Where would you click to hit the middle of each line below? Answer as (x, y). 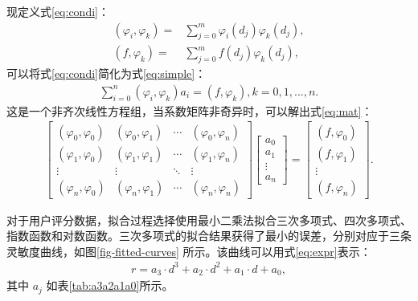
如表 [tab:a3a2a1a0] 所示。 (110, 285)
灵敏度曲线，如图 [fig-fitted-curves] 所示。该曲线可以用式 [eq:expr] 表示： (189, 251)
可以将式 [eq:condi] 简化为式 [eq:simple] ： (107, 73)
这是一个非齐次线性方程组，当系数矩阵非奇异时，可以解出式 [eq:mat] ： (190, 110)
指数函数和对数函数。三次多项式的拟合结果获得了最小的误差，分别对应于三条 (209, 236)
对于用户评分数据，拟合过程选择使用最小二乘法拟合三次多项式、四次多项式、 (209, 220)
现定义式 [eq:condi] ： (58, 11)
